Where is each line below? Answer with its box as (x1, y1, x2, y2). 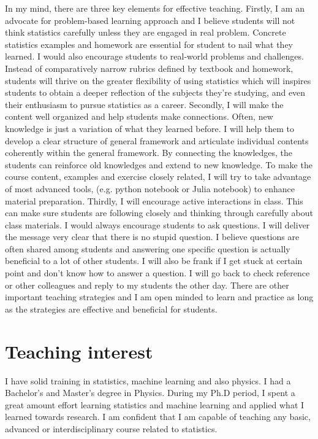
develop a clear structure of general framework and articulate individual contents (5, 134, 309, 147)
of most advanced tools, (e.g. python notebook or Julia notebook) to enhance (5, 182, 295, 195)
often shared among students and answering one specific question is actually (5, 242, 290, 255)
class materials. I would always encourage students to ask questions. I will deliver (5, 218, 310, 231)
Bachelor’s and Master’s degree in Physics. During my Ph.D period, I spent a (5, 386, 295, 399)
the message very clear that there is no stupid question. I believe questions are (5, 230, 300, 243)
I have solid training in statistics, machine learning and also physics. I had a (5, 374, 291, 387)
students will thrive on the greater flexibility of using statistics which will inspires (5, 74, 311, 87)
